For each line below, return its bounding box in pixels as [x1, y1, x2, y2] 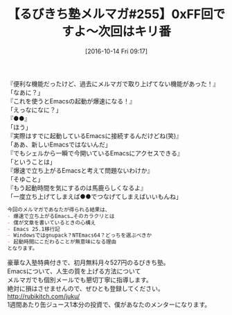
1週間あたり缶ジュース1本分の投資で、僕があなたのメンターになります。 [7, 300, 211, 309]
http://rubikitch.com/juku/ [7, 292, 80, 300]
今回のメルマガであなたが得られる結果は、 [7, 206, 111, 213]
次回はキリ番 [98, 24, 171, 40]
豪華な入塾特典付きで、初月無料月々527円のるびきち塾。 [7, 258, 170, 267]
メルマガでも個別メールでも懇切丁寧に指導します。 [7, 275, 152, 284]
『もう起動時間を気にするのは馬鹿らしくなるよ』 [7, 183, 147, 191]
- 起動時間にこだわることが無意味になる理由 [7, 239, 116, 246]
